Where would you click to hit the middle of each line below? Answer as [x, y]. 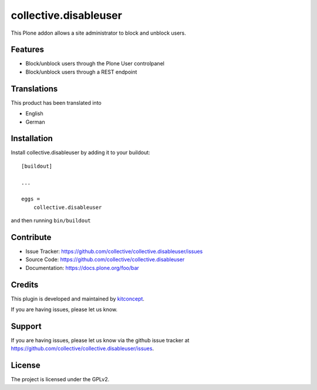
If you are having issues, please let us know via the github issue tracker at [100, 341]
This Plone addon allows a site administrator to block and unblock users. [98, 33]
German [35, 122]
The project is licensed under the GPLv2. [60, 379]
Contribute [31, 237]
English [34, 114]
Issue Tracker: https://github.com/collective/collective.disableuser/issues [114, 251]
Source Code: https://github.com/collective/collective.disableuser [105, 259]
